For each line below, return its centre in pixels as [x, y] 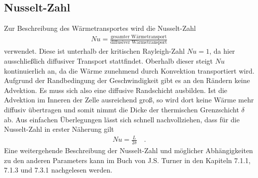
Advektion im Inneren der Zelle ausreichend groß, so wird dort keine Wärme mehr [129, 100]
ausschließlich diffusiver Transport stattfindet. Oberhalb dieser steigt [108, 61]
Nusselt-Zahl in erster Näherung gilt [59, 129]
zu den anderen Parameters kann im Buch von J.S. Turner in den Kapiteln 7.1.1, [127, 160]
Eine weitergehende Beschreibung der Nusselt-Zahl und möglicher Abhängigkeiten [129, 150]
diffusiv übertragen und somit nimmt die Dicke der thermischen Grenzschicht [122, 110]
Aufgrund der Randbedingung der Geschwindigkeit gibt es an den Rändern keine [127, 80]
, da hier [222, 51]
